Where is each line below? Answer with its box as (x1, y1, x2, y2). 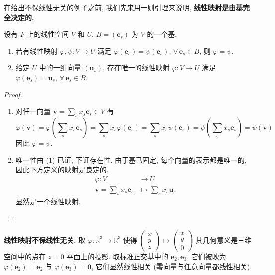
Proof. (4, 89, 22, 99)
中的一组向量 (39, 62, 81, 73)
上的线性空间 (27, 29, 69, 39)
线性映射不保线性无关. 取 (4, 234, 86, 245)
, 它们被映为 (187, 251, 226, 261)
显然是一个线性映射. (15, 196, 81, 206)
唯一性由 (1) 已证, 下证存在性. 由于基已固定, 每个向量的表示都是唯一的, (15, 154, 247, 165)
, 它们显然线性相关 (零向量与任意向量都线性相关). (91, 261, 252, 271)
